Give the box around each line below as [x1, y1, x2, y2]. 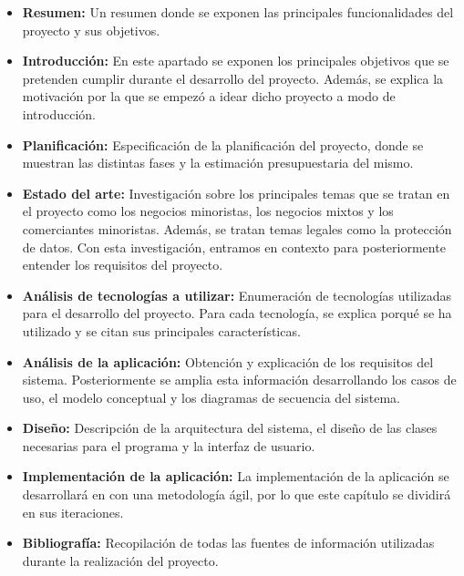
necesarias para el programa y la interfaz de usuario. [22, 436, 315, 455]
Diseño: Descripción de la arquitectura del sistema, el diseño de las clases [22, 418, 438, 437]
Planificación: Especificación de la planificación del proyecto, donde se [22, 135, 424, 154]
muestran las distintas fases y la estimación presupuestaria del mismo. [22, 153, 414, 172]
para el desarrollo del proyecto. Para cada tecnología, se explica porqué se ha [22, 303, 452, 323]
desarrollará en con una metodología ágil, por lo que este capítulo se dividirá [22, 485, 451, 504]
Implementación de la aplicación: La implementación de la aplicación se [22, 467, 449, 486]
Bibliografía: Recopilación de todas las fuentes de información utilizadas [22, 533, 435, 552]
